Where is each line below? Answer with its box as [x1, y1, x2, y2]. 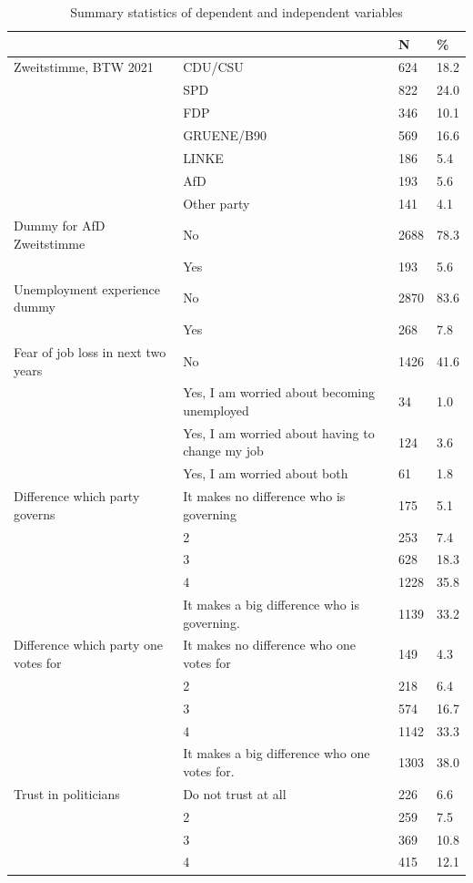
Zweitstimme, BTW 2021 [14, 57, 154, 77]
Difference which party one [14, 635, 163, 654]
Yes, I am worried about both [183, 464, 348, 483]
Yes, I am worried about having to [183, 423, 375, 442]
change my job [183, 441, 264, 460]
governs [14, 504, 55, 523]
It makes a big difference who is [183, 595, 359, 614]
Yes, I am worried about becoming [183, 383, 376, 402]
